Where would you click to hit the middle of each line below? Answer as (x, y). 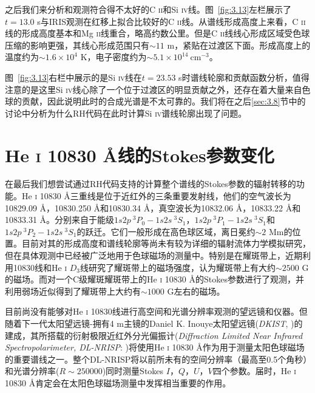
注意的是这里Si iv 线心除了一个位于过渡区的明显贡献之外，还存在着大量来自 (154, 89)
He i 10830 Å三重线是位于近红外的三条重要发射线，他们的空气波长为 (156, 196)
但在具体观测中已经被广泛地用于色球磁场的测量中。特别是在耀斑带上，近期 (154, 255)
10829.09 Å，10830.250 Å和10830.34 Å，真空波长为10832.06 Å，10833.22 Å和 (153, 207)
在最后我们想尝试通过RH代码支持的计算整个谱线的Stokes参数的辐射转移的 (151, 184)
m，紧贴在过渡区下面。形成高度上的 (239, 45)
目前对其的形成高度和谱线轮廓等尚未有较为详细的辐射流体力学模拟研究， (166, 243)
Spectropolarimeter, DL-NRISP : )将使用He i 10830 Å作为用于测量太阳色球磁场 (155, 347)
